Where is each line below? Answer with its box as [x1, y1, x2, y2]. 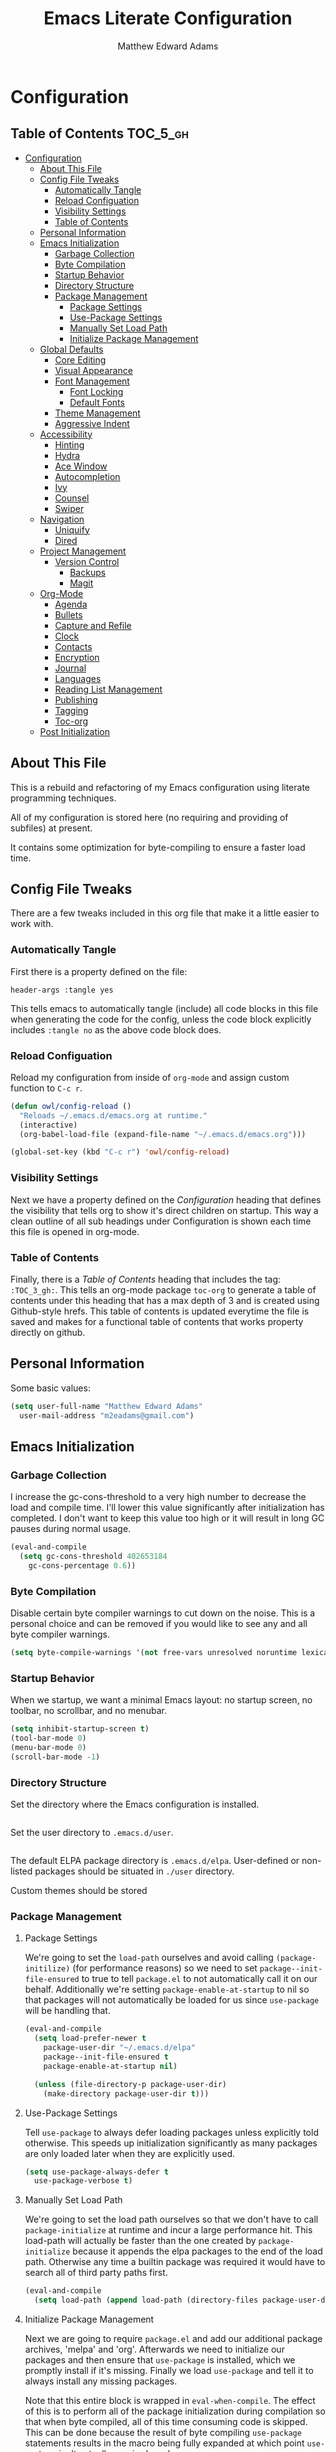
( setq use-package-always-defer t [24, 2167, 169, 2177]
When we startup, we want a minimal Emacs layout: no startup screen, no [10, 1694, 313, 1706]
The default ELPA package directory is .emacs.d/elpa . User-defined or [10, 1855, 300, 1867]
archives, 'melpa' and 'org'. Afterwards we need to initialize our [24, 2343, 285, 2355]
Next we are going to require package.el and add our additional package [24, 2333, 323, 2344]
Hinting [54, 438, 85, 451]
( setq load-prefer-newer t [34, 2033, 147, 2044]
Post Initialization [39, 725, 111, 737]
